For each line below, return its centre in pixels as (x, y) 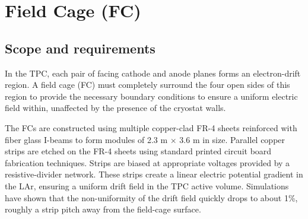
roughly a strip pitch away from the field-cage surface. (103, 209)
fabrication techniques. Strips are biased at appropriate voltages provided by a (147, 162)
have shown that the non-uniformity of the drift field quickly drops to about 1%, (151, 197)
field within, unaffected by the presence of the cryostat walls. (115, 108)
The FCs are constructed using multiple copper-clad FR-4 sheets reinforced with (151, 127)
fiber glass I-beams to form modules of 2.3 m (86, 139)
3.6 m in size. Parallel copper (232, 139)
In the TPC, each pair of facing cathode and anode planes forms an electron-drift (153, 73)
